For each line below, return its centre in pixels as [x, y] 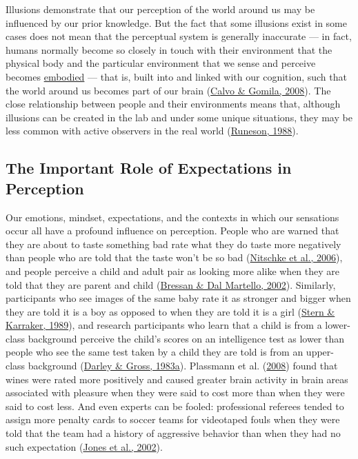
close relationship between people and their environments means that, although [173, 104]
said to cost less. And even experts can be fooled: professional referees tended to [175, 406]
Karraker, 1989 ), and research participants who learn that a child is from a [164, 325]
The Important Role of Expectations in [149, 168]
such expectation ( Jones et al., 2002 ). [84, 446]
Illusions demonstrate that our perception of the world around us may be [160, 9]
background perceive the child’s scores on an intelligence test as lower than [186, 338]
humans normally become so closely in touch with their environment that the [169, 49]
